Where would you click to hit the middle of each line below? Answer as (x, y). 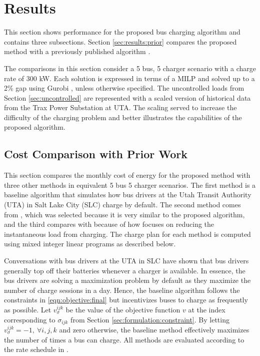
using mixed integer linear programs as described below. (90, 244)
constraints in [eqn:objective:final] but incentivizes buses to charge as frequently (126, 300)
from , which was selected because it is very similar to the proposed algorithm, (124, 214)
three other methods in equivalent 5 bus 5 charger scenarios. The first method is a (130, 185)
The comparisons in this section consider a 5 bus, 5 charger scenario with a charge (130, 68)
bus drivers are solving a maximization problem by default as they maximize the (127, 280)
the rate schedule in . (36, 349)
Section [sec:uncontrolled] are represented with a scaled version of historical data (127, 97)
